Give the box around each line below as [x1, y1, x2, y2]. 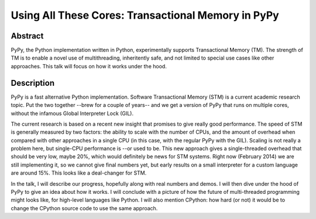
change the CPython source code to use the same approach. [11, 204, 158, 211]
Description [11, 78, 55, 88]
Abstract [11, 31, 44, 41]
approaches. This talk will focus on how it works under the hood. [11, 62, 167, 69]
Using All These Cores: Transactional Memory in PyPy [11, 9, 279, 22]
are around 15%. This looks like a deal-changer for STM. [11, 169, 147, 176]
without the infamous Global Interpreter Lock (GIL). [11, 110, 134, 117]
